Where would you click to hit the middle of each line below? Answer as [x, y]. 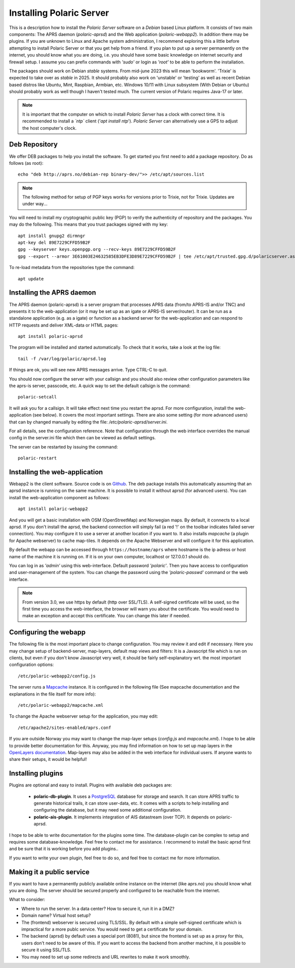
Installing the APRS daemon [53, 293]
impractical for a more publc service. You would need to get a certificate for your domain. [112, 929]
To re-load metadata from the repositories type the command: [72, 268]
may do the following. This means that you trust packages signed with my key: [88, 224]
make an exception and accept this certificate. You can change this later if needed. [106, 616]
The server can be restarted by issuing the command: [63, 447]
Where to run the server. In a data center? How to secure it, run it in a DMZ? [98, 908]
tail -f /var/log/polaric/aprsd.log [62, 359]
